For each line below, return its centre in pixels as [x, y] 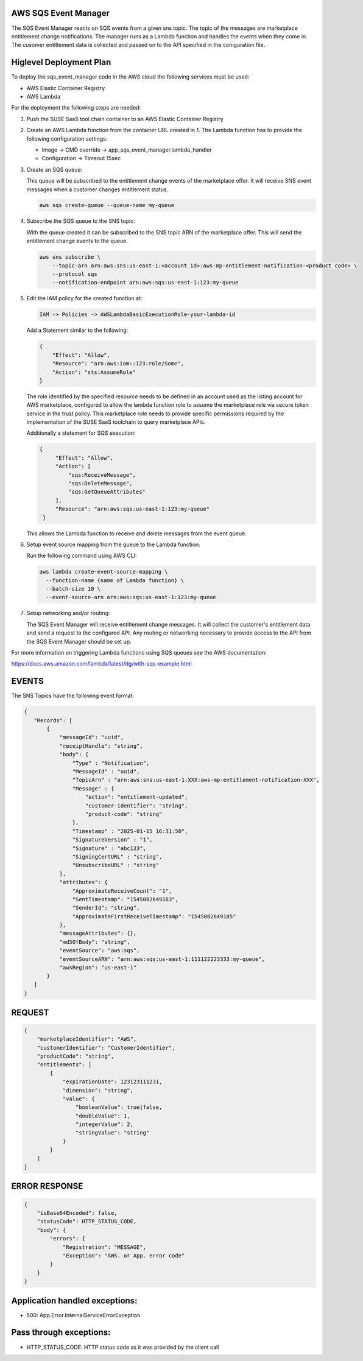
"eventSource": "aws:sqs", [100, 951]
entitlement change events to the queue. [77, 241]
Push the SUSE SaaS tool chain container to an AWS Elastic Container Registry [125, 119]
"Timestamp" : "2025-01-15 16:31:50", [130, 831]
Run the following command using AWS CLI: [82, 556]
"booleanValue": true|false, [119, 1107]
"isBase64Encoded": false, [77, 1213]
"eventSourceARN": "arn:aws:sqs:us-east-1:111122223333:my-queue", [162, 959]
